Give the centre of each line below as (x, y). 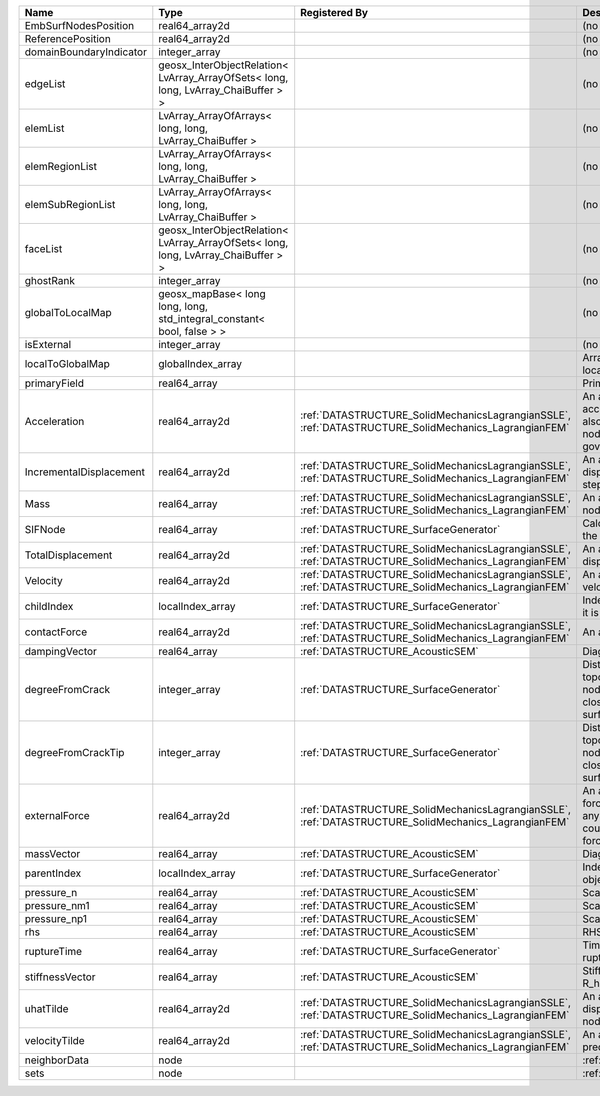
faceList (43, 248)
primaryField (54, 383)
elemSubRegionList (70, 204)
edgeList (45, 83)
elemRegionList (61, 166)
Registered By (334, 12)
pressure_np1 (56, 918)
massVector (52, 853)
